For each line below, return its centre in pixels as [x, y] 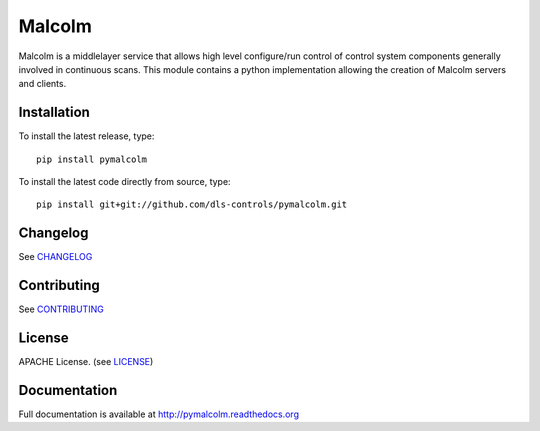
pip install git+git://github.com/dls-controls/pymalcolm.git [192, 204]
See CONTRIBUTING [61, 309]
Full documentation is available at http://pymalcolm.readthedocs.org [159, 414]
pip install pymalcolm [92, 159]
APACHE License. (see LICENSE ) [86, 362]
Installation [54, 112]
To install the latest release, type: [86, 136]
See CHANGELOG [55, 257]
